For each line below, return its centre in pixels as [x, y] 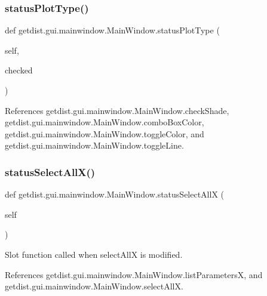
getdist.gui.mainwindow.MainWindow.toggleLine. [94, 145]
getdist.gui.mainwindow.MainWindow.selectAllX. [94, 286]
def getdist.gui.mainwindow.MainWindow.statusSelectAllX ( [115, 194]
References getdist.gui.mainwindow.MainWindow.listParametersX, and [134, 274]
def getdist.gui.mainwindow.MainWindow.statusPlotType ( [112, 30]
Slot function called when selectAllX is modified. [94, 254]
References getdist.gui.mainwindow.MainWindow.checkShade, [117, 110]
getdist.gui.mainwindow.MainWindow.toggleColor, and [105, 133]
